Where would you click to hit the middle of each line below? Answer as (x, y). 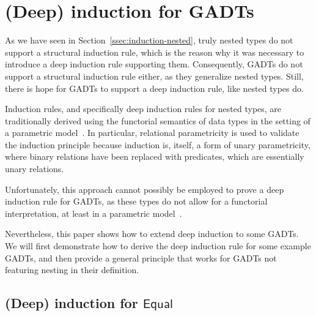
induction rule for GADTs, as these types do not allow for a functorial (136, 201)
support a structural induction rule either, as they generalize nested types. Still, (154, 76)
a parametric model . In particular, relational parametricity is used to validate (152, 133)
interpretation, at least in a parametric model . (94, 213)
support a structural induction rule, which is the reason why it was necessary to (155, 52)
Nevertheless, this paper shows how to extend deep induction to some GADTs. (152, 234)
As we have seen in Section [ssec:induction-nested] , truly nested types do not (149, 40)
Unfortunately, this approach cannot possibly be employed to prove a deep (145, 189)
